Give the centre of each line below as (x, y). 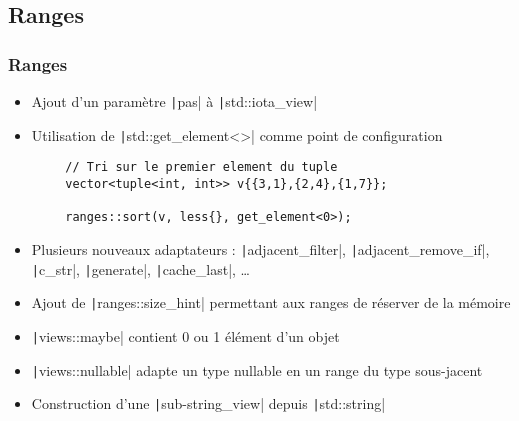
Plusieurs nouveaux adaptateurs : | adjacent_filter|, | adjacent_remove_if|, (260, 248)
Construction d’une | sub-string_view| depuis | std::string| (208, 403)
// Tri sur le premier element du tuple (201, 167)
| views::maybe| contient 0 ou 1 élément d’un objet (185, 335)
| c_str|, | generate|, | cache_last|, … (140, 268)
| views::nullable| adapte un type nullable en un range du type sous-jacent (257, 369)
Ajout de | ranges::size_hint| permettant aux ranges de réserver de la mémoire (271, 302)
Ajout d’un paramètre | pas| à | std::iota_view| (174, 101)
